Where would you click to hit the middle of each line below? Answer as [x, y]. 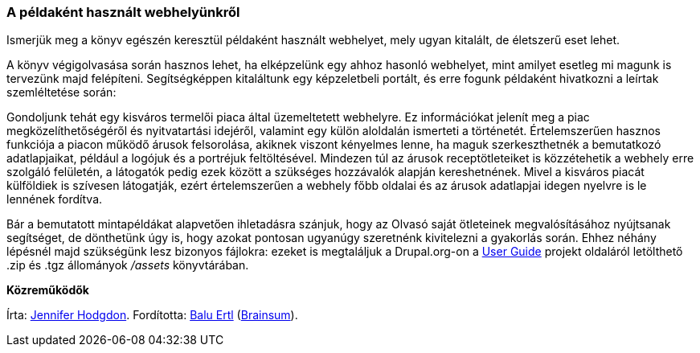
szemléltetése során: [61, 92]
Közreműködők [48, 290]
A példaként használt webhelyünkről [123, 12]
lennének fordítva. [55, 199]
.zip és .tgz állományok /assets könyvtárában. [128, 265]
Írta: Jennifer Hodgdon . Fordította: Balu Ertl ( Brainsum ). [152, 315]
